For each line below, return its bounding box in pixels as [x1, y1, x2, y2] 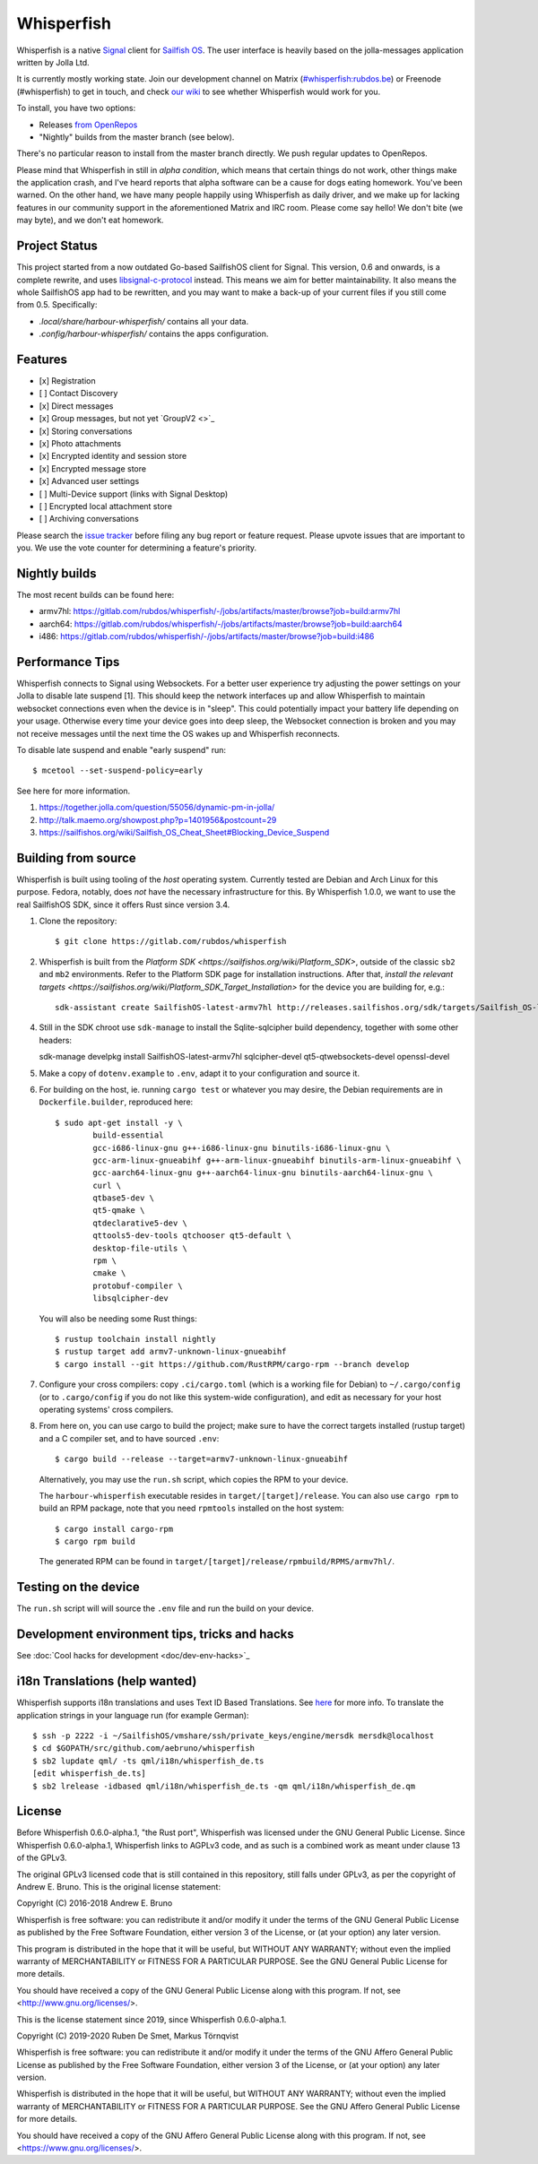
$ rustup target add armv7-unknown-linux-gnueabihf [55, 1346, 287, 1357]
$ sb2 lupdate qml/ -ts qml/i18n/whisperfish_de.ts [32, 1755, 265, 1766]
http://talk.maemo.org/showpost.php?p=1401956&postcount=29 [39, 814, 277, 825]
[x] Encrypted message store [39, 463, 147, 474]
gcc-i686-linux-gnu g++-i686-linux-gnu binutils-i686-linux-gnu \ [92, 1143, 391, 1153]
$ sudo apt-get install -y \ [55, 1117, 183, 1128]
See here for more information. [16, 785, 131, 796]
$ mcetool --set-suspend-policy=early [32, 766, 204, 775]
